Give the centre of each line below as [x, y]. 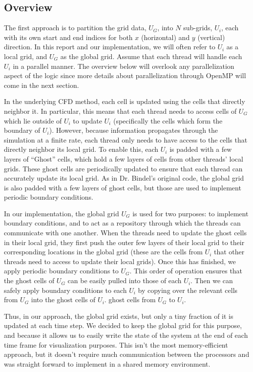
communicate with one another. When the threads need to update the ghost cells [125, 233]
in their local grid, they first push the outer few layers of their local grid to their [124, 242]
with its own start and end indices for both [68, 37]
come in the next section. [42, 85]
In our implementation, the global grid [62, 213]
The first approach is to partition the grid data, [75, 28]
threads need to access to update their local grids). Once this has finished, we [120, 261]
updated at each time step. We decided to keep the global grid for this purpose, [123, 325]
